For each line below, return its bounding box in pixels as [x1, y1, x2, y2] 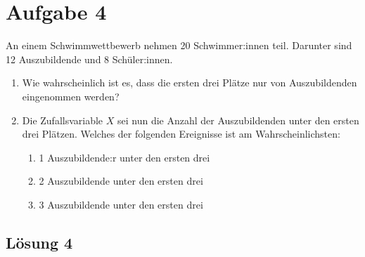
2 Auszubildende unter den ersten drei [39, 173, 203, 188]
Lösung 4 [6, 231, 73, 253]
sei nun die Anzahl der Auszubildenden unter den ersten [117, 112, 359, 127]
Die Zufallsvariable [22, 112, 103, 127]
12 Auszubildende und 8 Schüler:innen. [6, 51, 173, 66]
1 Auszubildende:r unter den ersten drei [39, 150, 210, 164]
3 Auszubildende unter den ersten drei [39, 197, 203, 211]
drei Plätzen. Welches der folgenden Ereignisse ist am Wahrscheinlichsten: [22, 126, 340, 141]
